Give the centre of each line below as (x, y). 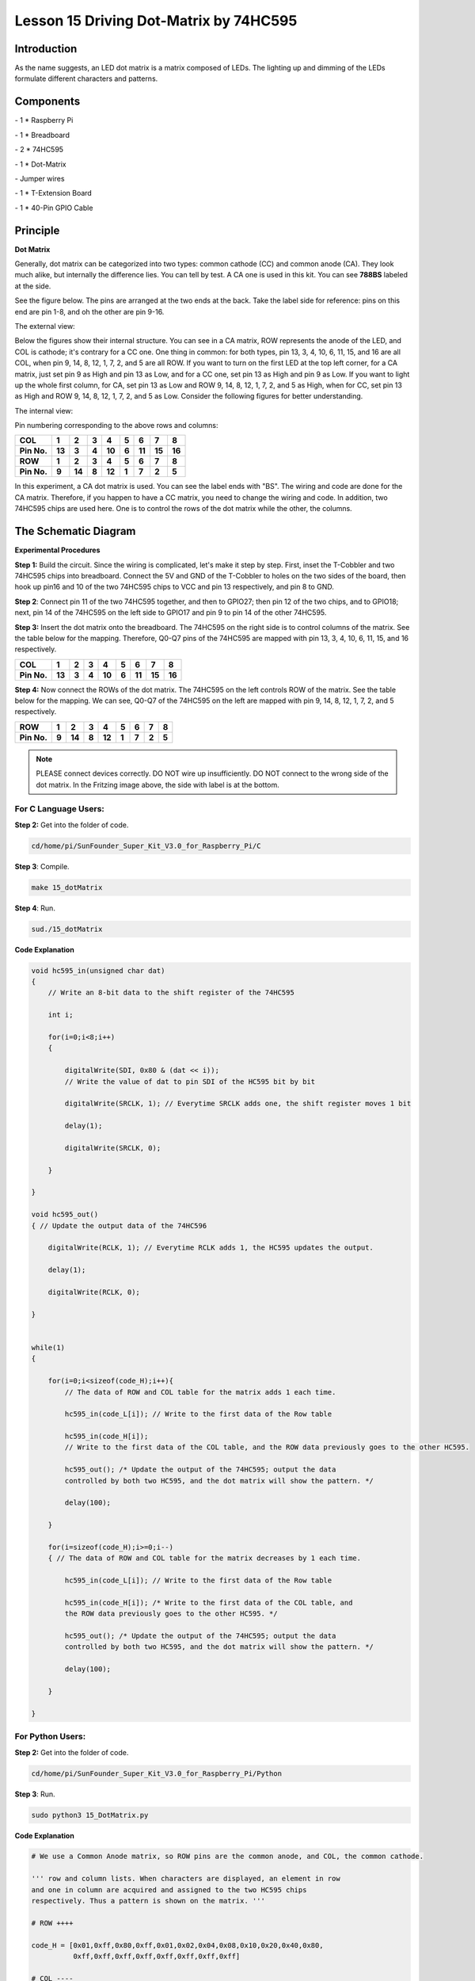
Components (47, 102)
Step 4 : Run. (35, 908)
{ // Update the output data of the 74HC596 (119, 1225)
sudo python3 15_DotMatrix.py (90, 1815)
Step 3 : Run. (35, 1794)
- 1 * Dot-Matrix (40, 164)
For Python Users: (50, 1737)
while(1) (48, 1347)
